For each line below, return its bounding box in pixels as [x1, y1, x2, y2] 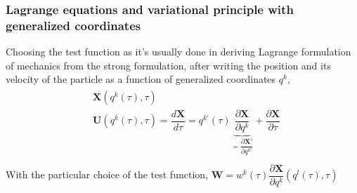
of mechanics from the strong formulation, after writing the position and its [6, 58, 331, 72]
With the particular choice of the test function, [6, 167, 208, 182]
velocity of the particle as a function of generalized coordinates [6, 72, 276, 86]
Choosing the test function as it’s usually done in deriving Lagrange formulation [6, 44, 351, 59]
